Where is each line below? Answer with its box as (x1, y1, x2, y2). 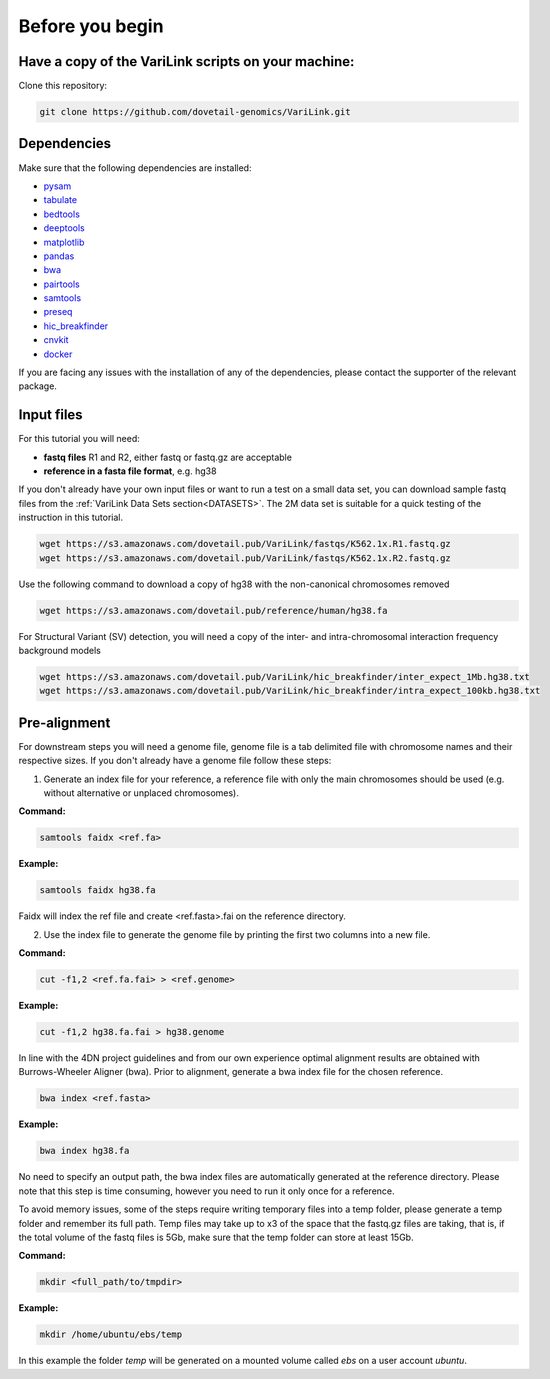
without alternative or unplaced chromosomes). (43, 787, 239, 799)
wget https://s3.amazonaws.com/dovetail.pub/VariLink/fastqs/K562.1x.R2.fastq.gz (39, 552, 452, 564)
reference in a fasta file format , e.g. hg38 (43, 465, 217, 477)
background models (18, 644, 102, 656)
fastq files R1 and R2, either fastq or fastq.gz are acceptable (43, 451, 292, 463)
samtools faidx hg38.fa (39, 885, 157, 896)
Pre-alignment (18, 714, 111, 731)
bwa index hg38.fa (39, 1145, 130, 1157)
